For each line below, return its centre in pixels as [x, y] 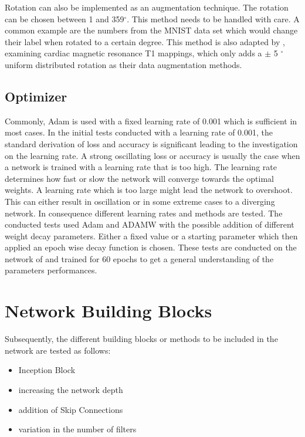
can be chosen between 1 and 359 [65, 18]
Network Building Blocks [109, 311]
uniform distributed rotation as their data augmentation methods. [123, 64]
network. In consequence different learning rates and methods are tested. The [144, 213]
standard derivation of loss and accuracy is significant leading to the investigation [151, 143]
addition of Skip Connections [71, 409]
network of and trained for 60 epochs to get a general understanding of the [139, 258]
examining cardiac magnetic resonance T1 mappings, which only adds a [133, 53]
